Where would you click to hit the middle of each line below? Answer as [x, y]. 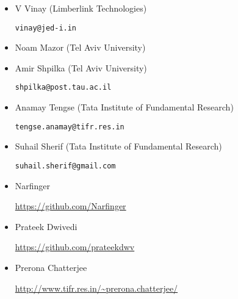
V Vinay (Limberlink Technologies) [81, 8]
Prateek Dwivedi [46, 226]
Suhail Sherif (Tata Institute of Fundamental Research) [118, 146]
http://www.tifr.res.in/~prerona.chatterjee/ [96, 288]
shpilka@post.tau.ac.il [63, 88]
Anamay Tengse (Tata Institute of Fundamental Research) [124, 107]
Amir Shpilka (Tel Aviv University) [81, 67]
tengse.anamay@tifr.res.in [70, 127]
